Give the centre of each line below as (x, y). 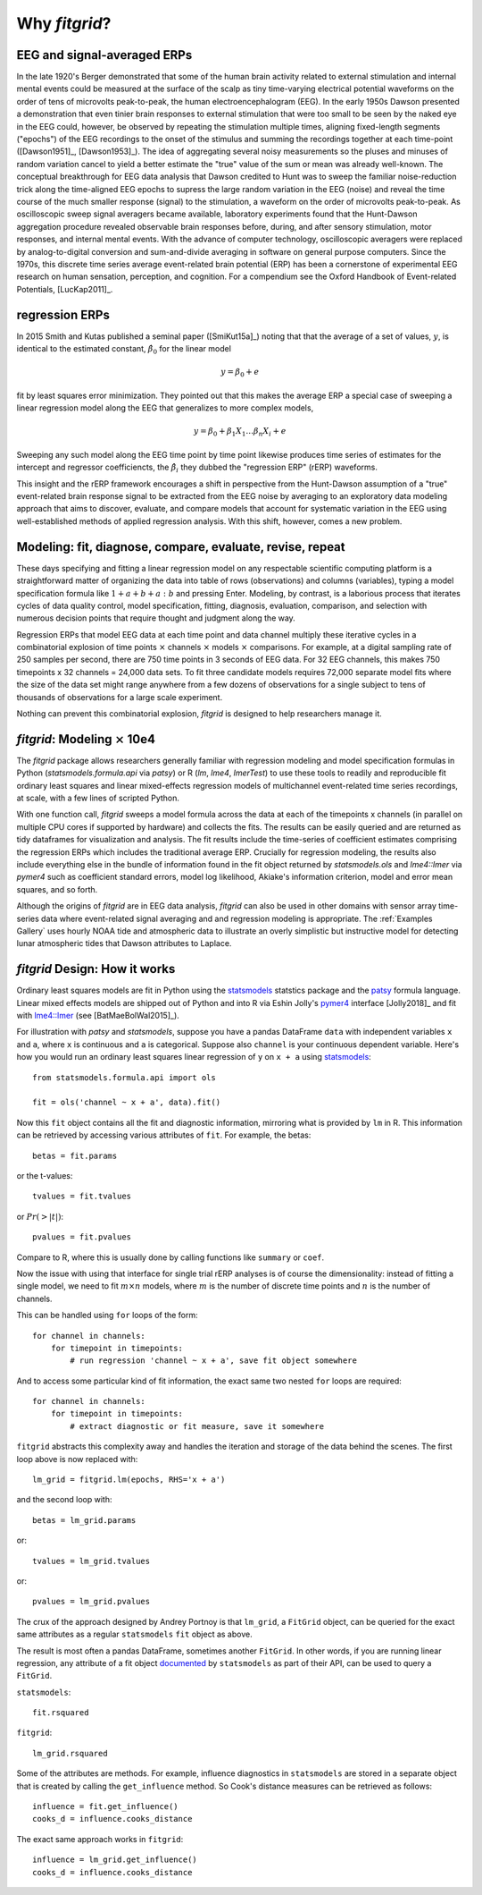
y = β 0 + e (240, 373)
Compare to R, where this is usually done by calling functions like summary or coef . (170, 1257)
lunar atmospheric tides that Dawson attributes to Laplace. (124, 943)
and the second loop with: (64, 1500)
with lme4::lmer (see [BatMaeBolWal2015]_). (98, 1016)
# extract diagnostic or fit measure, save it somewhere (197, 1426)
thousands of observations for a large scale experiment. (120, 697)
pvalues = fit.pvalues (82, 1237)
